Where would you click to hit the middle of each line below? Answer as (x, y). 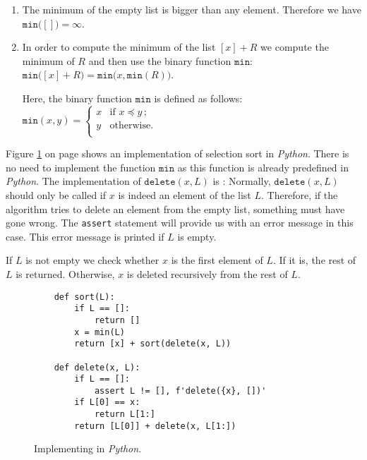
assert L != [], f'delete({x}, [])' (180, 391)
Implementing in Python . (88, 448)
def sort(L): (84, 297)
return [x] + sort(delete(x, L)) (153, 344)
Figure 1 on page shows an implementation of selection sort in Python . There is (178, 153)
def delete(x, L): (97, 367)
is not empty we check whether (92, 260)
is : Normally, (242, 181)
